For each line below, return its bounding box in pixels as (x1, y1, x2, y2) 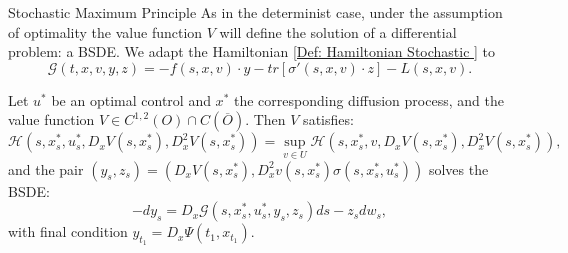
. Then (245, 109, 286, 130)
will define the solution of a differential (219, 21, 457, 42)
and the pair (8, 158, 84, 179)
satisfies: (303, 109, 354, 130)
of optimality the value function (8, 21, 203, 42)
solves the (428, 158, 489, 179)
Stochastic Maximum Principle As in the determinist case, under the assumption (8, 2, 503, 22)
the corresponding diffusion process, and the (233, 89, 504, 110)
